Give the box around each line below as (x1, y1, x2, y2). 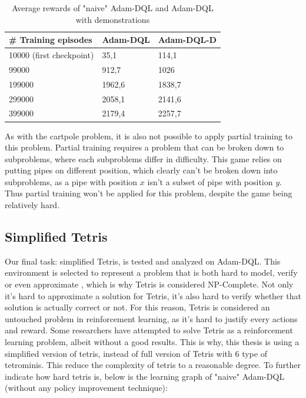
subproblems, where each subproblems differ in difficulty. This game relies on (5, 152, 282, 165)
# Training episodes (9, 34, 92, 46)
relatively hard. (5, 199, 60, 211)
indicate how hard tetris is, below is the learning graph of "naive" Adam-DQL (5, 370, 285, 382)
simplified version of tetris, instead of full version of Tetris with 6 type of (5, 347, 267, 359)
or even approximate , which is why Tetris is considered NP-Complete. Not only (5, 278, 294, 290)
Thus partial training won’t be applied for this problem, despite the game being (5, 187, 292, 199)
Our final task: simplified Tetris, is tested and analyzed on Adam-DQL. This (5, 255, 281, 267)
